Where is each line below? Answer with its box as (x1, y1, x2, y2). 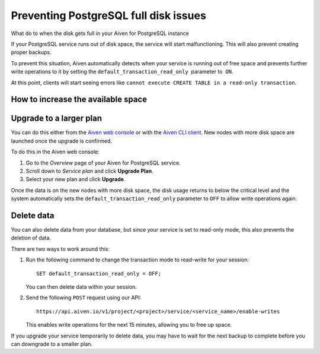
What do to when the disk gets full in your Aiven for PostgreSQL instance (11, 30, 189, 37)
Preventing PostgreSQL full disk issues (11, 9, 207, 22)
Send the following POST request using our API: (25, 294, 142, 301)
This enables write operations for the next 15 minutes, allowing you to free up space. (25, 321, 232, 328)
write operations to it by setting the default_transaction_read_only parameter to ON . (11, 68, 233, 75)
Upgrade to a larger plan (11, 113, 102, 124)
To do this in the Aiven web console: (11, 148, 100, 156)
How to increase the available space (11, 94, 148, 105)
